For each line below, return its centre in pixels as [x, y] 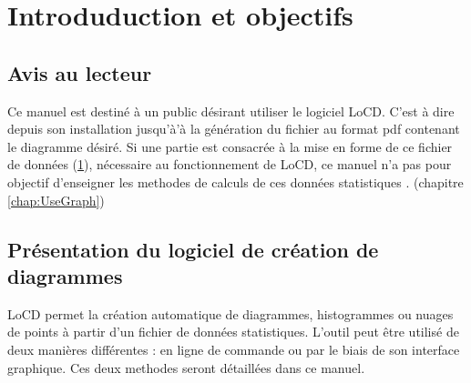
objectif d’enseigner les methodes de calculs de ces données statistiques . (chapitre [235, 181]
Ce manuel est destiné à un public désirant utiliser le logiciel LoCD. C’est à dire [231, 111]
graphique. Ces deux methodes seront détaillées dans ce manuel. [186, 367]
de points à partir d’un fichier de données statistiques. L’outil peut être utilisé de [233, 332]
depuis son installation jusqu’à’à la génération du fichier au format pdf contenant [234, 129]
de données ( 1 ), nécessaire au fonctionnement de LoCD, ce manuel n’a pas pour [230, 164]
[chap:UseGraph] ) [56, 200]
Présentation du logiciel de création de [193, 249]
